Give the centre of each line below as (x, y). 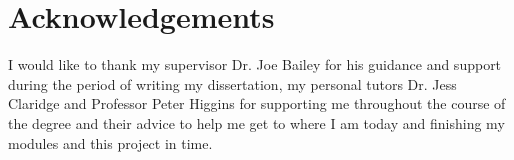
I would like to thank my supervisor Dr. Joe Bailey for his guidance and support (255, 64)
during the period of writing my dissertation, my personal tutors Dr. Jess (232, 83)
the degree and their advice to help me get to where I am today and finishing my (256, 122)
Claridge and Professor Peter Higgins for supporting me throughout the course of (257, 103)
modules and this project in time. (110, 142)
